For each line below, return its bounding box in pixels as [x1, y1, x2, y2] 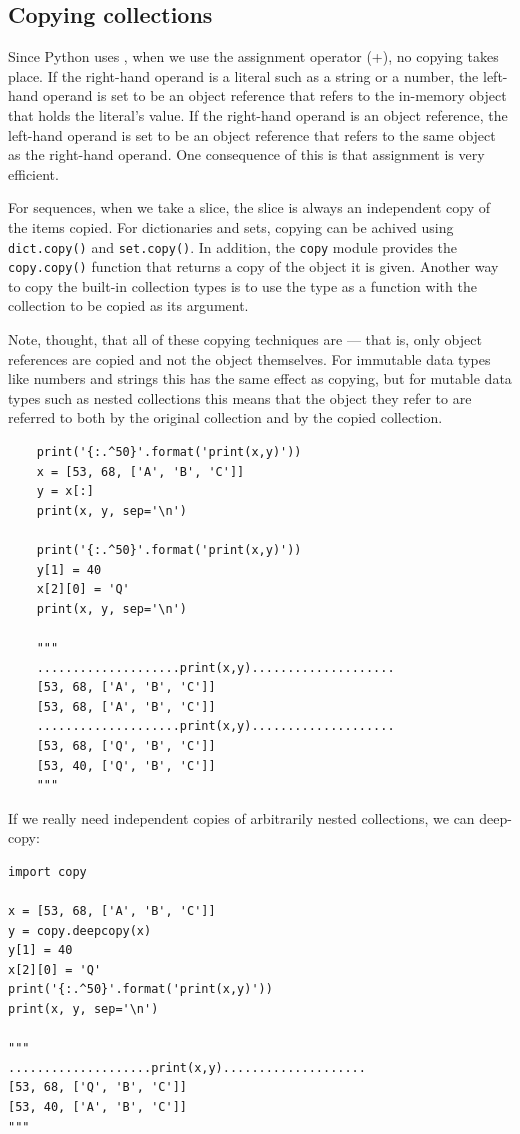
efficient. [8, 163, 59, 184]
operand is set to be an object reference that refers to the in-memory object [43, 85, 507, 106]
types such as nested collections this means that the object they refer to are [8, 387, 472, 408]
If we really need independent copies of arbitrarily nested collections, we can [8, 807, 475, 828]
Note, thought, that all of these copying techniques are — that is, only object [8, 329, 482, 350]
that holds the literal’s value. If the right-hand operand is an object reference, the [8, 104, 508, 125]
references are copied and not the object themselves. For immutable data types [8, 348, 491, 369]
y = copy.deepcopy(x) [8, 923, 152, 938]
